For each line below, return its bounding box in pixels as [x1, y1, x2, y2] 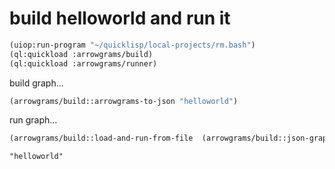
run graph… [9, 114, 58, 126]
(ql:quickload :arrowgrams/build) [9, 49, 154, 59]
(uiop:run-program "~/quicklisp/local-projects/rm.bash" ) [9, 40, 256, 50]
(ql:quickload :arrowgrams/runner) [9, 58, 158, 69]
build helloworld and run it [9, 7, 231, 30]
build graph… [9, 77, 64, 89]
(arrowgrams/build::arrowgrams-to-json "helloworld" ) [9, 96, 239, 106]
